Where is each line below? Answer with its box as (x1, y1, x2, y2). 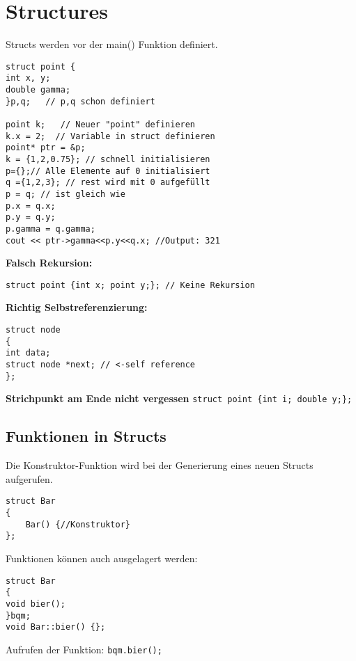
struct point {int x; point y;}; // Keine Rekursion (6, 280, 255, 290)
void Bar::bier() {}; (6, 622, 106, 632)
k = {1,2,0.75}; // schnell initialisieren (6, 154, 210, 164)
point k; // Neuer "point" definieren (6, 120, 196, 129)
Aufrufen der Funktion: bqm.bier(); (6, 642, 162, 656)
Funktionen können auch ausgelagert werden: (6, 551, 198, 566)
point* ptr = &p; (6, 143, 86, 153)
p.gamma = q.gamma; (6, 223, 95, 234)
